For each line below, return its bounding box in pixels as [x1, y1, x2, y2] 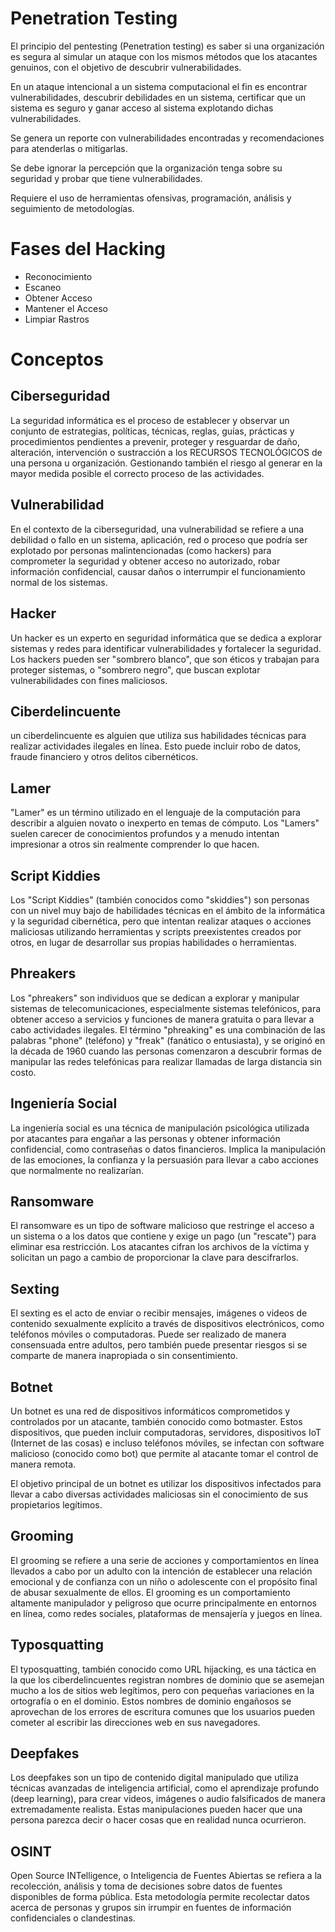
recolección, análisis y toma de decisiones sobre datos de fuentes [10, 1880, 283, 1892]
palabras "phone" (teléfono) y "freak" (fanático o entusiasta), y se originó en [10, 1034, 326, 1046]
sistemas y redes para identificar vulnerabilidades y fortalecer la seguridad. [10, 642, 322, 654]
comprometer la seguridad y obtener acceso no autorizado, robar [10, 555, 281, 567]
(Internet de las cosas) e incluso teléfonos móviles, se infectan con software [10, 1437, 325, 1449]
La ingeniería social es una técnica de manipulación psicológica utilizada [10, 1122, 310, 1134]
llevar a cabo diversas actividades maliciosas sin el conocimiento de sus [10, 1488, 309, 1500]
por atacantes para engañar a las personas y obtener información [10, 1132, 281, 1144]
